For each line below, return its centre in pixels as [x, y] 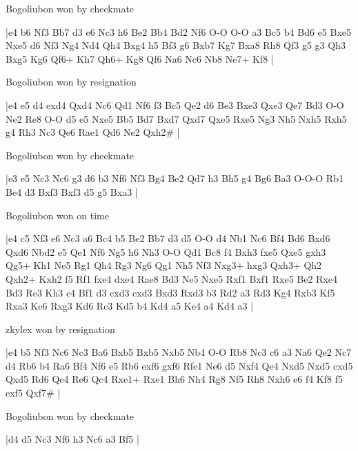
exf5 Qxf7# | [33, 393]
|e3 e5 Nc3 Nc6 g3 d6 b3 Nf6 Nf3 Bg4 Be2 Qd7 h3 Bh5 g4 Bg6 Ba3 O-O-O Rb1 [175, 178]
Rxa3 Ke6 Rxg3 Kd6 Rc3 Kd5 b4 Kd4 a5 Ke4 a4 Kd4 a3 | [130, 306]
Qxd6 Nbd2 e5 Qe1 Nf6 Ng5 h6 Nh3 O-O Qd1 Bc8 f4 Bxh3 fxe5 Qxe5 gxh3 [166, 251]
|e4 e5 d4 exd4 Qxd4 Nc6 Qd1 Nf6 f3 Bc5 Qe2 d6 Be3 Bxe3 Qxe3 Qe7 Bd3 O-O [175, 104]
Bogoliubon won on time [57, 215]
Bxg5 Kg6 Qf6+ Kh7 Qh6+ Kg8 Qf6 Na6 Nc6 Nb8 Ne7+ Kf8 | [140, 58]
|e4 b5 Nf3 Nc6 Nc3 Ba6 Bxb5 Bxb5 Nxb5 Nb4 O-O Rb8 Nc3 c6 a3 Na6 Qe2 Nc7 [179, 352]
